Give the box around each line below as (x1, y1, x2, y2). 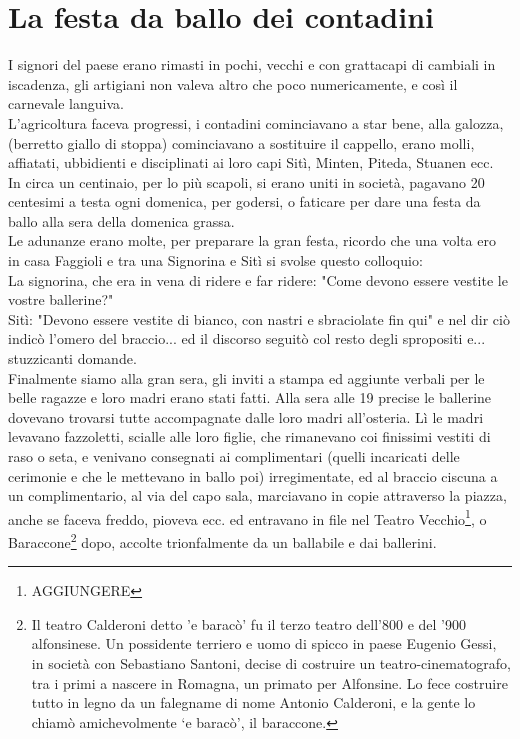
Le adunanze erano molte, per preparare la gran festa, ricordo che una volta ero (8, 230, 496, 251)
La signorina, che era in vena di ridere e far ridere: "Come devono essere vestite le (8, 269, 508, 290)
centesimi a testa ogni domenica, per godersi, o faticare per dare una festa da (8, 191, 481, 212)
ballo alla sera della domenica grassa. (8, 210, 235, 231)
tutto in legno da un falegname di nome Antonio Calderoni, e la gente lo (31, 692, 476, 713)
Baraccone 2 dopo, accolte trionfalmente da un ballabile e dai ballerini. (8, 529, 437, 552)
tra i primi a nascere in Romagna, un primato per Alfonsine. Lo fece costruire (31, 672, 508, 693)
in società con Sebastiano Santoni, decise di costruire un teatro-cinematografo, (31, 653, 511, 674)
